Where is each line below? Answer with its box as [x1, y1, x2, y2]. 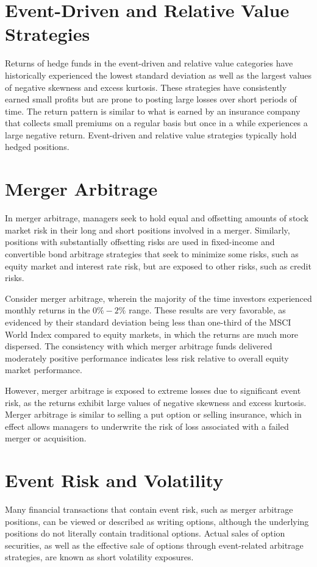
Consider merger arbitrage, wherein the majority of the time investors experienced [5, 291, 312, 304]
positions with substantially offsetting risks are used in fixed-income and [5, 235, 275, 248]
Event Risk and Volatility [5, 468, 224, 493]
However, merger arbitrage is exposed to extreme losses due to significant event [5, 383, 301, 396]
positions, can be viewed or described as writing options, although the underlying [5, 515, 309, 527]
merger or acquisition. [5, 432, 87, 444]
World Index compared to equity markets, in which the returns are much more [5, 327, 299, 340]
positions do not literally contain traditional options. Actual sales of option [5, 527, 285, 540]
